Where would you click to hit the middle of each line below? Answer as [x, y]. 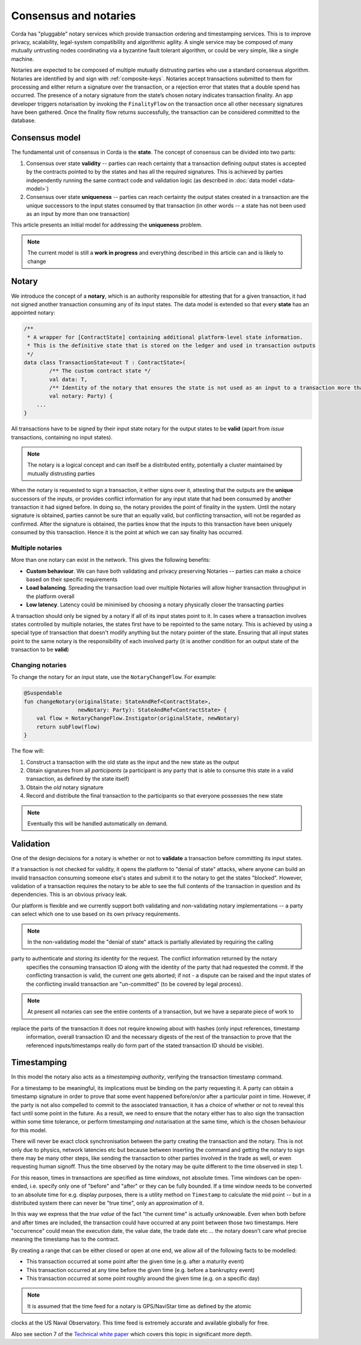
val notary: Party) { [81, 396]
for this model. [29, 1130]
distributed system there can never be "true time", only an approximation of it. [107, 1203]
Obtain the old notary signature [65, 787]
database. [23, 121]
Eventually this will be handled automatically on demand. [97, 824]
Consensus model [46, 138]
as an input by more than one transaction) [78, 214]
